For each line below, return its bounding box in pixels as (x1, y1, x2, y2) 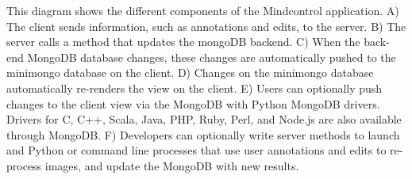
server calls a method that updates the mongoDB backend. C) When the (6, 33, 360, 50)
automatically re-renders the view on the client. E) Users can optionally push (6, 79, 383, 96)
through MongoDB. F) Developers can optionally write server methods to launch (6, 126, 400, 143)
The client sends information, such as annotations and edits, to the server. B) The (6, 17, 406, 34)
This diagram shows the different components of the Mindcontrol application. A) (6, 2, 399, 18)
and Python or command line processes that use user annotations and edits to (6, 142, 387, 158)
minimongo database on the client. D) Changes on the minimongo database (6, 64, 374, 81)
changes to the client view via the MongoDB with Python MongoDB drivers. (6, 95, 380, 112)
